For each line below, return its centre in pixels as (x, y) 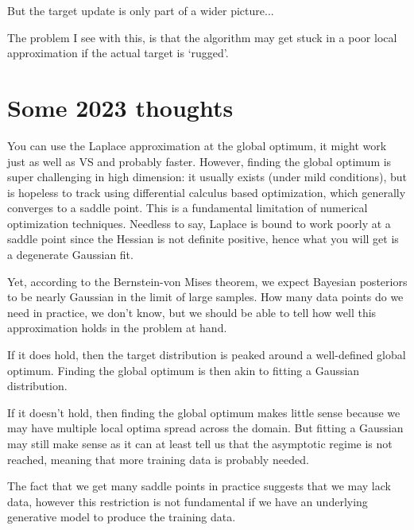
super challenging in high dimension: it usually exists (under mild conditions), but (207, 177)
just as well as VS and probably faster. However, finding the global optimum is (199, 161)
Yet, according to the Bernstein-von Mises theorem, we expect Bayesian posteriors (207, 281)
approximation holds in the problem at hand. (117, 328)
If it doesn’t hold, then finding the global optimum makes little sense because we (204, 412)
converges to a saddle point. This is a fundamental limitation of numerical (188, 208)
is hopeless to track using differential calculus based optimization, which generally (207, 192)
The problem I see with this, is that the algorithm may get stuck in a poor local (202, 37)
